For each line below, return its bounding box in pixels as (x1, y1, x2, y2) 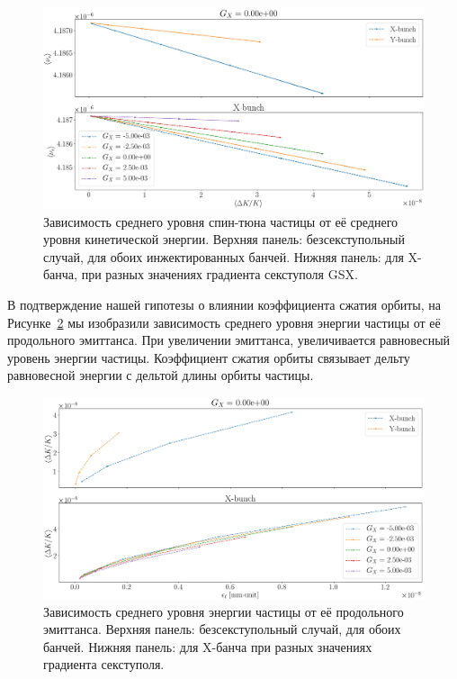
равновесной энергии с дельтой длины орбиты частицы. (7, 366, 314, 385)
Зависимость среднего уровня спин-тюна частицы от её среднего (43, 212, 399, 231)
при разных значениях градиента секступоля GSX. (81, 265, 358, 284)
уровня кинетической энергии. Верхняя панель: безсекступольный (43, 230, 405, 249)
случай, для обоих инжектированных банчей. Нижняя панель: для (43, 247, 404, 266)
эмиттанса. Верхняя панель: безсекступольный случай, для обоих (43, 620, 401, 638)
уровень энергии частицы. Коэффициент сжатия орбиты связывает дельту (7, 348, 410, 367)
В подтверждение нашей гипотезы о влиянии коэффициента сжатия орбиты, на (7, 294, 442, 313)
